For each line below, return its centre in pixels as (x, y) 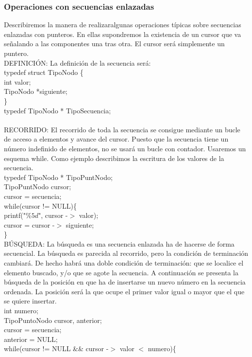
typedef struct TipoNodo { (44, 72)
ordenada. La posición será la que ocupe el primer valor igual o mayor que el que (124, 291)
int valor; (17, 81)
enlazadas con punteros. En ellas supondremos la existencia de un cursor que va (123, 34)
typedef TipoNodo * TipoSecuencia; (58, 110)
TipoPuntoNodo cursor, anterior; (53, 320)
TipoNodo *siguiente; (36, 91)
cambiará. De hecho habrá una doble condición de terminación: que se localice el (124, 263)
